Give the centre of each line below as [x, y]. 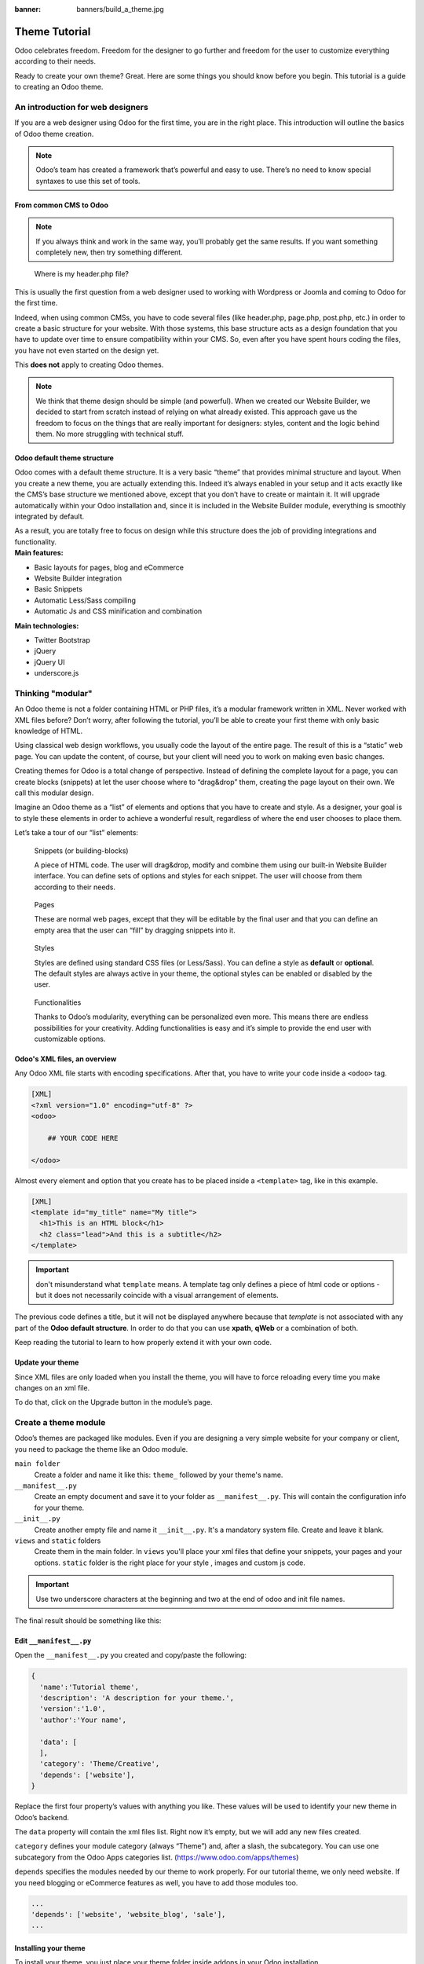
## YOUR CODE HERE [83, 1138]
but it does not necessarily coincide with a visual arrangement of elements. [157, 1295]
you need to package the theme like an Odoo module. [101, 1449]
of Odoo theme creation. [54, 134]
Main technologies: [47, 625]
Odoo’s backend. [42, 1817]
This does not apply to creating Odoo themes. [89, 365]
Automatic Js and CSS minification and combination [118, 611]
